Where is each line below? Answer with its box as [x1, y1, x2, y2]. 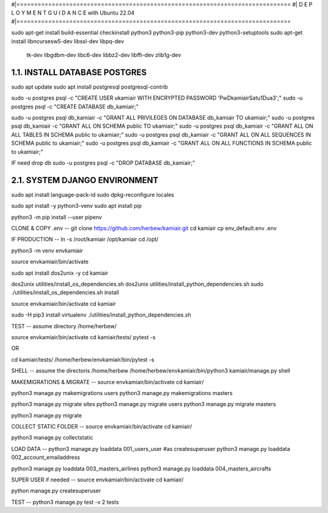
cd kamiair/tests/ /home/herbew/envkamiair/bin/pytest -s [11, 356, 155, 363]
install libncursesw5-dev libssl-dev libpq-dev [11, 37, 125, 45]
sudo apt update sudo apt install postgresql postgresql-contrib [11, 83, 168, 91]
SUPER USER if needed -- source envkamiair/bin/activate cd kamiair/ [11, 476, 184, 483]
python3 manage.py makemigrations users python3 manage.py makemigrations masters [11, 389, 233, 396]
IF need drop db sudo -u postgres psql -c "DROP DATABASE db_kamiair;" [11, 159, 196, 167]
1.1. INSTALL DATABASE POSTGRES [11, 67, 147, 77]
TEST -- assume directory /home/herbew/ [11, 322, 117, 329]
